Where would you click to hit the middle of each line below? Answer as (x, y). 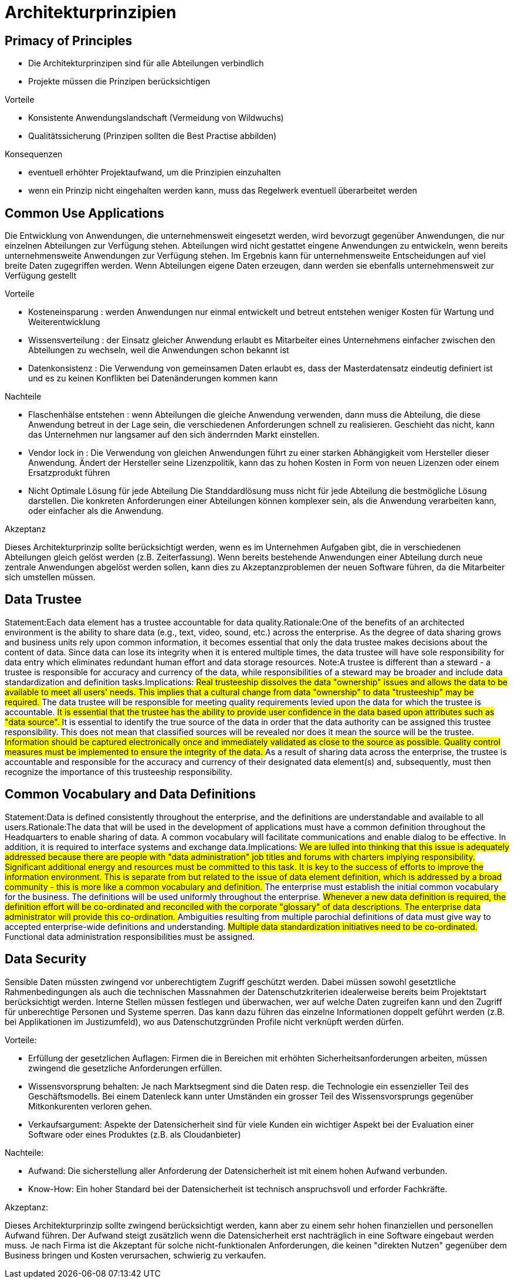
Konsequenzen (34, 154)
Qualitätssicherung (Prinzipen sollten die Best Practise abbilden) (153, 136)
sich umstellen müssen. (50, 577)
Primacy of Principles (69, 40)
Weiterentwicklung (64, 322)
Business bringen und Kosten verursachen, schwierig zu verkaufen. (136, 1255)
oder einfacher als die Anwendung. (96, 511)
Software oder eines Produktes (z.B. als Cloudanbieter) (135, 1134)
